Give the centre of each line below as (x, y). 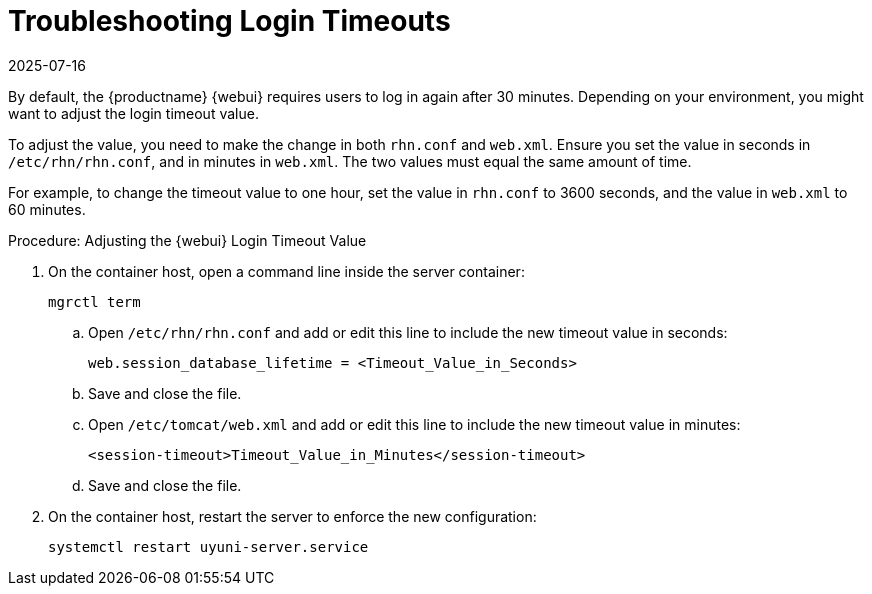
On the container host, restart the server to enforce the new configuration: (292, 516)
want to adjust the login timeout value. (133, 113)
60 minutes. (47, 209)
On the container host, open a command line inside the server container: (286, 271)
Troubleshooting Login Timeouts (229, 21)
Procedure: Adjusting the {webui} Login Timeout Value (187, 240)
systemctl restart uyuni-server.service (208, 546)
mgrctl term (94, 301)
